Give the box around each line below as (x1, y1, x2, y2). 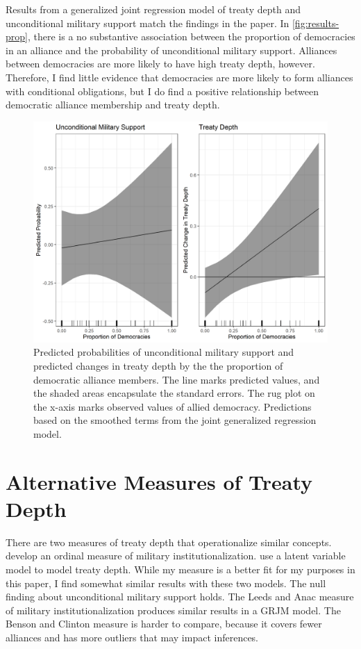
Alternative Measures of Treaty (6, 467, 313, 495)
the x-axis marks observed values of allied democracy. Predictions (33, 399, 312, 413)
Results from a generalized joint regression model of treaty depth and (6, 2, 301, 16)
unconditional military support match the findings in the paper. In (6, 15, 289, 30)
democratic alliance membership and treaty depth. (6, 97, 220, 112)
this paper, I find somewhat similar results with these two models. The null (6, 575, 326, 590)
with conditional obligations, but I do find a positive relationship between (6, 83, 319, 98)
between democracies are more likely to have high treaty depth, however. (6, 56, 315, 71)
